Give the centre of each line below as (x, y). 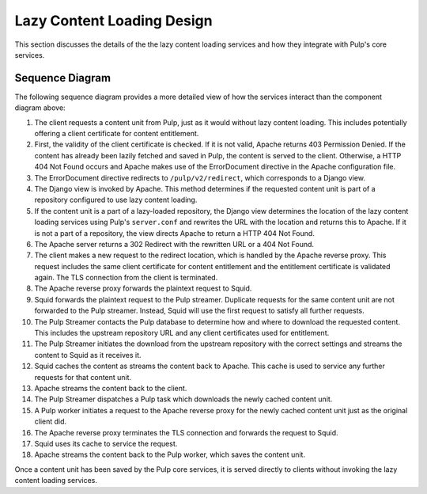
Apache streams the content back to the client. (111, 388)
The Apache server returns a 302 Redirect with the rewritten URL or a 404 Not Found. (174, 244)
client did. (51, 422)
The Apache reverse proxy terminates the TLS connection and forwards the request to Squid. (187, 432)
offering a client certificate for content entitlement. (117, 134)
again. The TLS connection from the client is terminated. (126, 278)
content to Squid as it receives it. (88, 355)
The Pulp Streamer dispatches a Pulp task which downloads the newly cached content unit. (183, 399)
